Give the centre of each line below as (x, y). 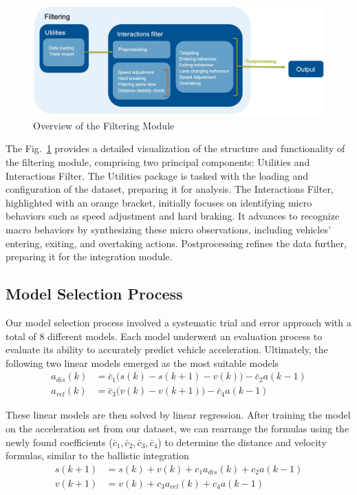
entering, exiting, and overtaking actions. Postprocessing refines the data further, (176, 243)
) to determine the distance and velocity (242, 442)
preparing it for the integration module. (89, 256)
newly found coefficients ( (59, 442)
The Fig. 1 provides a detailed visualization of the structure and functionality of (175, 148)
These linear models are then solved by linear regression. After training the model (178, 415)
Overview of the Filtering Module (104, 125)
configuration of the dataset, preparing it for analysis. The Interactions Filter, (170, 189)
